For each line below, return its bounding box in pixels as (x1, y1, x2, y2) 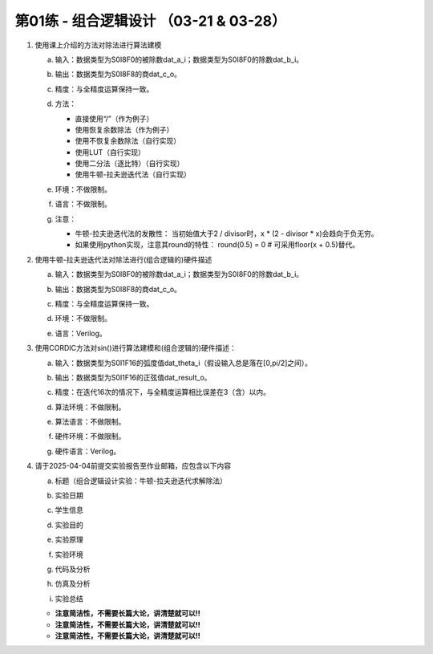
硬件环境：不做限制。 (55, 432, 126, 441)
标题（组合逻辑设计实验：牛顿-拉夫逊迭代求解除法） (55, 476, 228, 485)
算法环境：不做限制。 (55, 402, 126, 412)
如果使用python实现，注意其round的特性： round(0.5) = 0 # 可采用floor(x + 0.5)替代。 (75, 240, 360, 250)
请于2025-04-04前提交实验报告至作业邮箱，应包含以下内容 (34, 461, 232, 471)
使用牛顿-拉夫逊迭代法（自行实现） (75, 169, 192, 180)
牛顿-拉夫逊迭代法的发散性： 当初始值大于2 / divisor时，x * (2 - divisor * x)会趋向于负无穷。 (75, 229, 378, 238)
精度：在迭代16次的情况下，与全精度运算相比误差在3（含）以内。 (55, 388, 271, 397)
